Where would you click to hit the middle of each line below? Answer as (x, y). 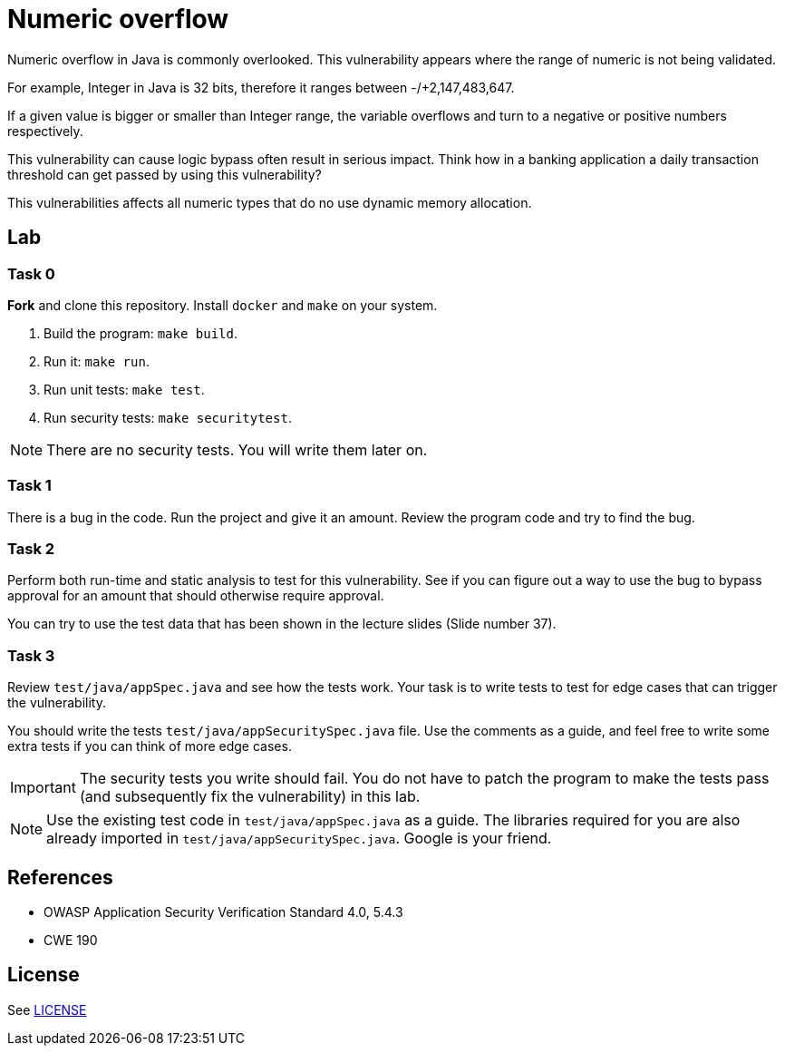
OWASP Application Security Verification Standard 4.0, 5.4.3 (223, 912)
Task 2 (31, 549)
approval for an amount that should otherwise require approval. (196, 596)
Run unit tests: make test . (124, 389)
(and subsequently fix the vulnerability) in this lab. (250, 797)
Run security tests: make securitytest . (168, 417)
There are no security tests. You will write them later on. (237, 449)
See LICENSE (47, 1009)
